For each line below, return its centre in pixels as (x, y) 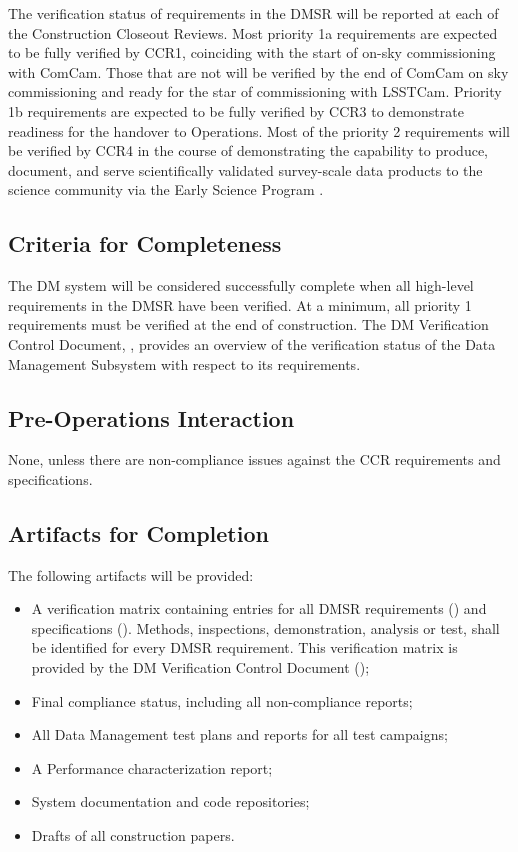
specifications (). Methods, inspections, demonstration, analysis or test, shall (265, 627)
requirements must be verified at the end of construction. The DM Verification (248, 324)
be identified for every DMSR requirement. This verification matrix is (244, 647)
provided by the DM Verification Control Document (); (200, 667)
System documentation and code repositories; (170, 801)
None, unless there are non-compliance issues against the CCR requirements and (254, 459)
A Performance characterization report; (152, 767)
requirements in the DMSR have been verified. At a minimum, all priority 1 (240, 304)
